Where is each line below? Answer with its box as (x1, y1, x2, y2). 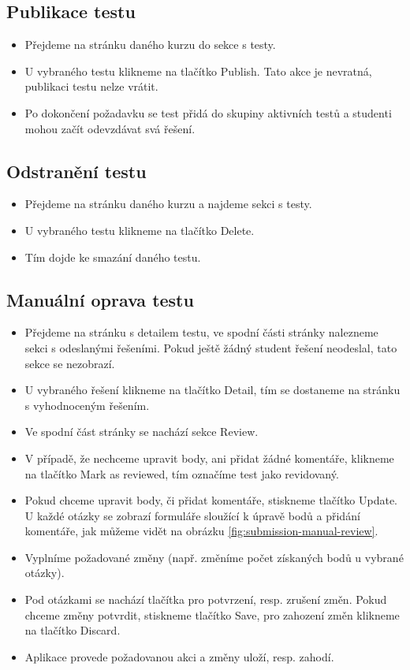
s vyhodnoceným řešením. (24, 396, 150, 413)
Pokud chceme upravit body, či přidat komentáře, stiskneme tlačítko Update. (24, 492, 398, 508)
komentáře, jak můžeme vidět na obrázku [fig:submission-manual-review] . (24, 523, 378, 539)
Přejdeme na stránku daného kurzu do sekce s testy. (24, 36, 276, 53)
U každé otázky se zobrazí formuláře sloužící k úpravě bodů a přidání (24, 507, 360, 523)
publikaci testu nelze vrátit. (24, 78, 158, 95)
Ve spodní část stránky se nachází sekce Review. (24, 423, 259, 440)
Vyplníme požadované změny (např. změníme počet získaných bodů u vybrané (24, 549, 404, 565)
